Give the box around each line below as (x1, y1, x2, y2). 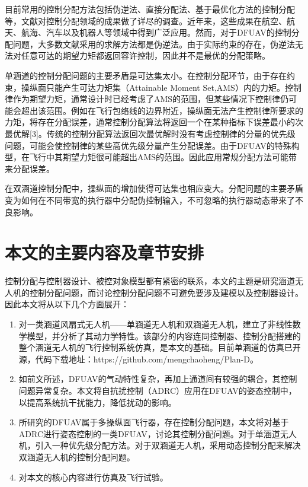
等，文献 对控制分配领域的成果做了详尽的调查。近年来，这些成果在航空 (5, 14, 278, 27)
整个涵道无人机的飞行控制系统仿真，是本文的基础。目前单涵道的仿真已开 (18, 341, 301, 354)
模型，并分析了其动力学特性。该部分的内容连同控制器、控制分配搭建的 (27, 329, 301, 342)
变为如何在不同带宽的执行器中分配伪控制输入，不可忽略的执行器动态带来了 (5, 193, 295, 206)
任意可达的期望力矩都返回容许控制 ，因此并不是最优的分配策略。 (21, 49, 270, 62)
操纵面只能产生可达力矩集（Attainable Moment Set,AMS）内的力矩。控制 (21, 81, 301, 93)
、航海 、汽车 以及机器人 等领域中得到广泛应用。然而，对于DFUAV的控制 (13, 26, 291, 39)
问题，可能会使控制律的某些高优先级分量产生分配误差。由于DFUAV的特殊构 (5, 139, 300, 151)
